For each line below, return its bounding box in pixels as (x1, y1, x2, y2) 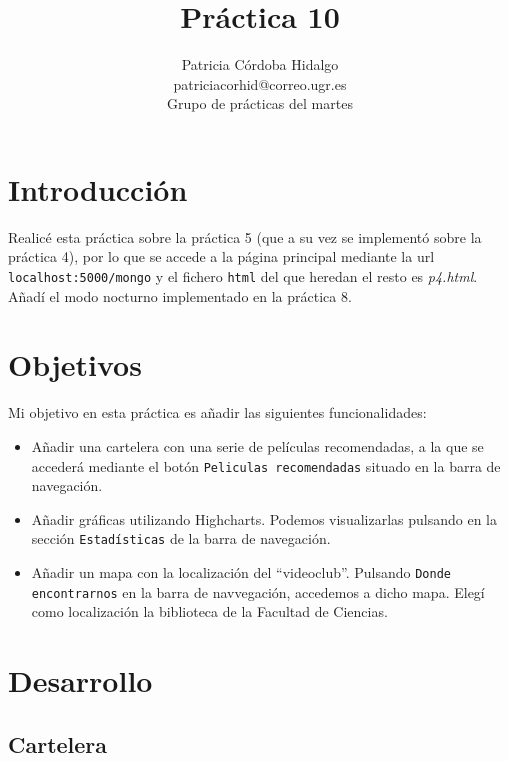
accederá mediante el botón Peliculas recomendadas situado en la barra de (31, 455, 501, 476)
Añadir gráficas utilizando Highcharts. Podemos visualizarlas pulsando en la (31, 508, 497, 529)
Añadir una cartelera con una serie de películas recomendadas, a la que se (31, 436, 484, 456)
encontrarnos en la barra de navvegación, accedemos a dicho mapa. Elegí (31, 581, 485, 602)
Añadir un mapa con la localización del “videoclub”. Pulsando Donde (31, 562, 451, 583)
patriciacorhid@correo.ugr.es (173, 73, 347, 94)
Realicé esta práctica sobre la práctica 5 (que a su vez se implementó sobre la (8, 226, 482, 247)
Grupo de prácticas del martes (167, 93, 353, 114)
